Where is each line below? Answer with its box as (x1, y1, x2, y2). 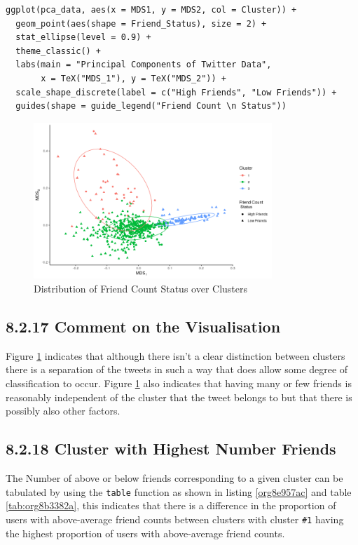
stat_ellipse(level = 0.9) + (15, 32, 151, 43)
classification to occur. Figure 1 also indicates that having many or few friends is (6, 376, 352, 391)
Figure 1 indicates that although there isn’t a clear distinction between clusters (6, 348, 345, 363)
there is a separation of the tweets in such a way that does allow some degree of (6, 362, 348, 377)
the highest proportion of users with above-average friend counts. (6, 525, 285, 540)
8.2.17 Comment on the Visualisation (6, 316, 281, 337)
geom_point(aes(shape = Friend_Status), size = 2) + (15, 18, 267, 29)
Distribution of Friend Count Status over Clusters (34, 281, 248, 296)
